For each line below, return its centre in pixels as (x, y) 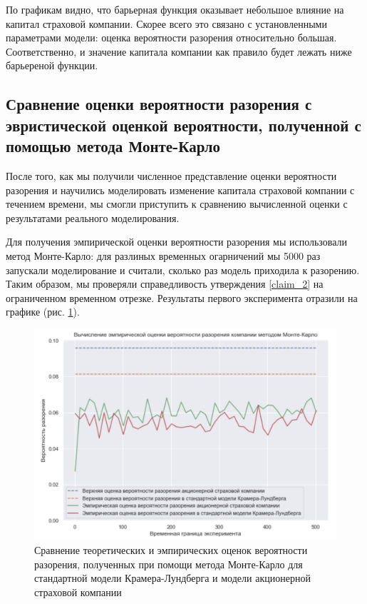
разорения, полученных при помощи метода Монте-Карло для (169, 564)
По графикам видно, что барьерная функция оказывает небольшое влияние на (175, 9)
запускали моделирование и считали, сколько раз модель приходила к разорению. (183, 270)
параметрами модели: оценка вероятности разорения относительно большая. (171, 37)
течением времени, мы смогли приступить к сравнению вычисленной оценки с (177, 204)
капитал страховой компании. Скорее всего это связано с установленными (166, 23)
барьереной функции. (52, 65)
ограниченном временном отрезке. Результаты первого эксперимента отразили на (182, 297)
